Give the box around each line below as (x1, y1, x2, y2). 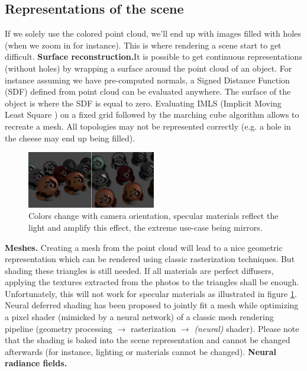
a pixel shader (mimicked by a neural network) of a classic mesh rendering (5, 311, 274, 323)
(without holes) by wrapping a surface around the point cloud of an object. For (5, 62, 292, 74)
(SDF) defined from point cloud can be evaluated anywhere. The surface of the (5, 85, 291, 98)
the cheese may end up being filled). (5, 131, 135, 144)
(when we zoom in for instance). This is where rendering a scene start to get (5, 38, 282, 51)
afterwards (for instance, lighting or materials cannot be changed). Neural (5, 345, 276, 357)
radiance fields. (5, 357, 67, 369)
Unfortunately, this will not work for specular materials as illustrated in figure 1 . (5, 287, 297, 299)
